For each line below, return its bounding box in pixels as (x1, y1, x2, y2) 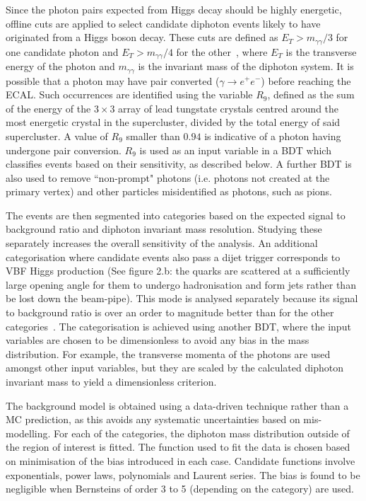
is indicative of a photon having (204, 128, 341, 143)
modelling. (6, 425, 51, 440)
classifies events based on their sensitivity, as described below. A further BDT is (6, 156, 352, 171)
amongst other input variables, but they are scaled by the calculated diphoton (6, 360, 343, 375)
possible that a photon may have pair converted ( (6, 73, 220, 88)
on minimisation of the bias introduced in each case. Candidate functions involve (6, 453, 355, 468)
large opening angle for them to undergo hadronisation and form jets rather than (6, 277, 356, 292)
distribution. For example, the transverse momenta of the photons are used (6, 346, 331, 361)
